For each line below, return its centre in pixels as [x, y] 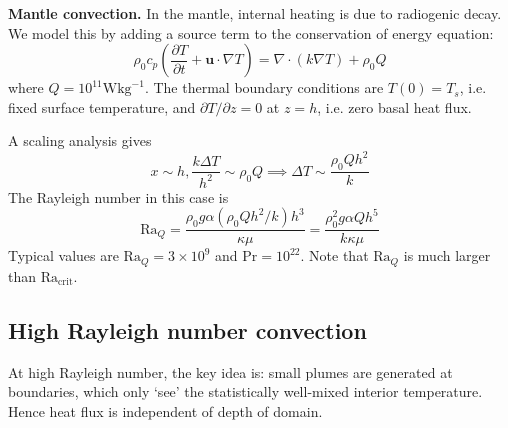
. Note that [334, 255]
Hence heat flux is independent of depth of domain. [165, 410]
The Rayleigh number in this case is [118, 196]
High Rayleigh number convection [187, 329]
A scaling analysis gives [80, 140]
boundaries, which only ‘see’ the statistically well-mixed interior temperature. [245, 391]
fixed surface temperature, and [102, 106]
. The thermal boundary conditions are [264, 87]
